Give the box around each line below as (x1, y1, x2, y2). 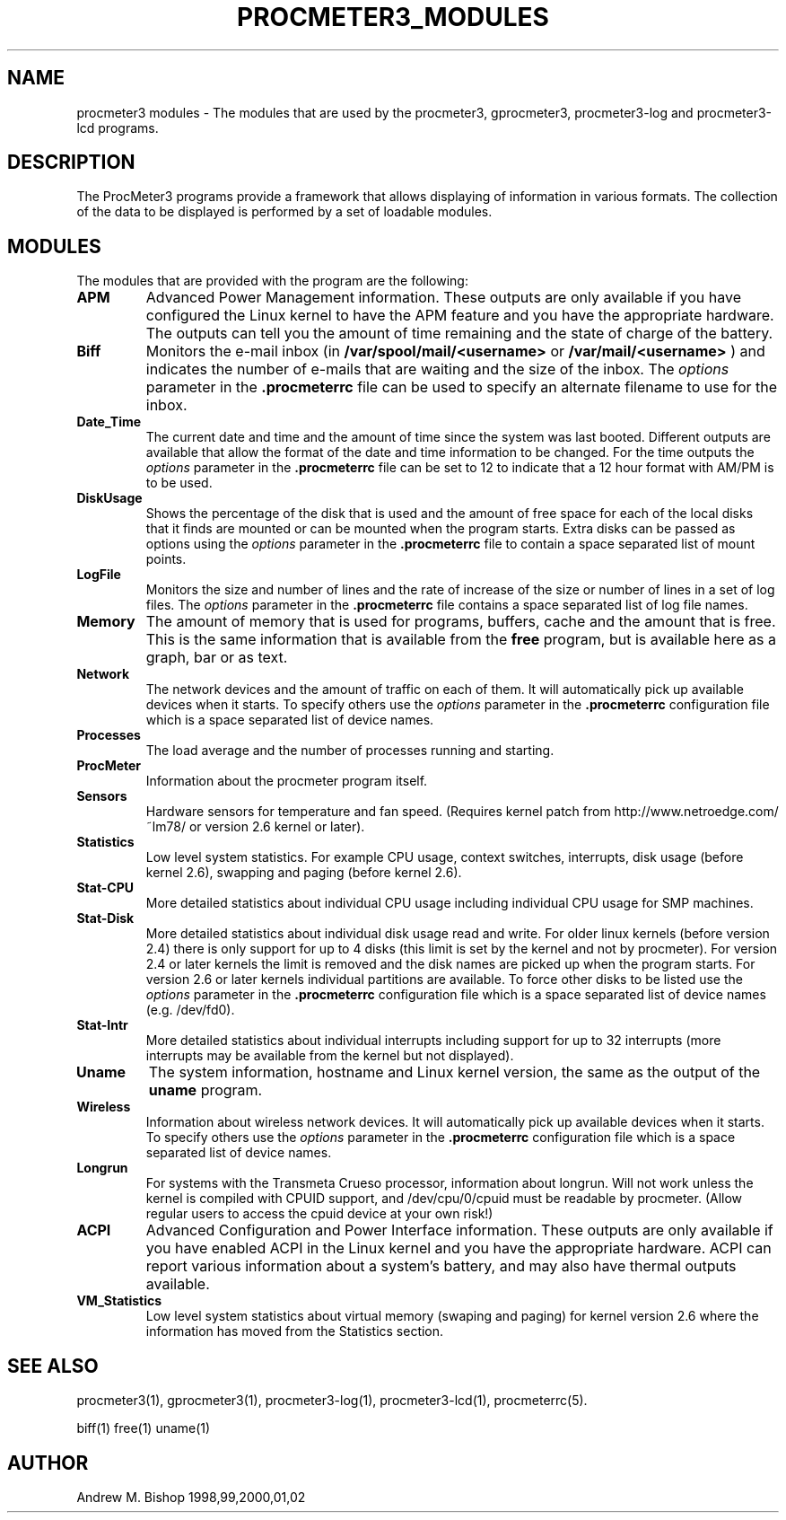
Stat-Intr (76, 1017, 128, 1033)
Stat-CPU (76, 880, 134, 896)
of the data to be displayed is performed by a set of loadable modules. (76, 204, 493, 220)
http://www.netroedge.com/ (614, 804, 779, 820)
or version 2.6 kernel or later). (188, 819, 365, 835)
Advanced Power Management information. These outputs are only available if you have (145, 288, 742, 307)
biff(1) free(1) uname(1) (76, 1420, 211, 1437)
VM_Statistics (76, 1293, 162, 1309)
